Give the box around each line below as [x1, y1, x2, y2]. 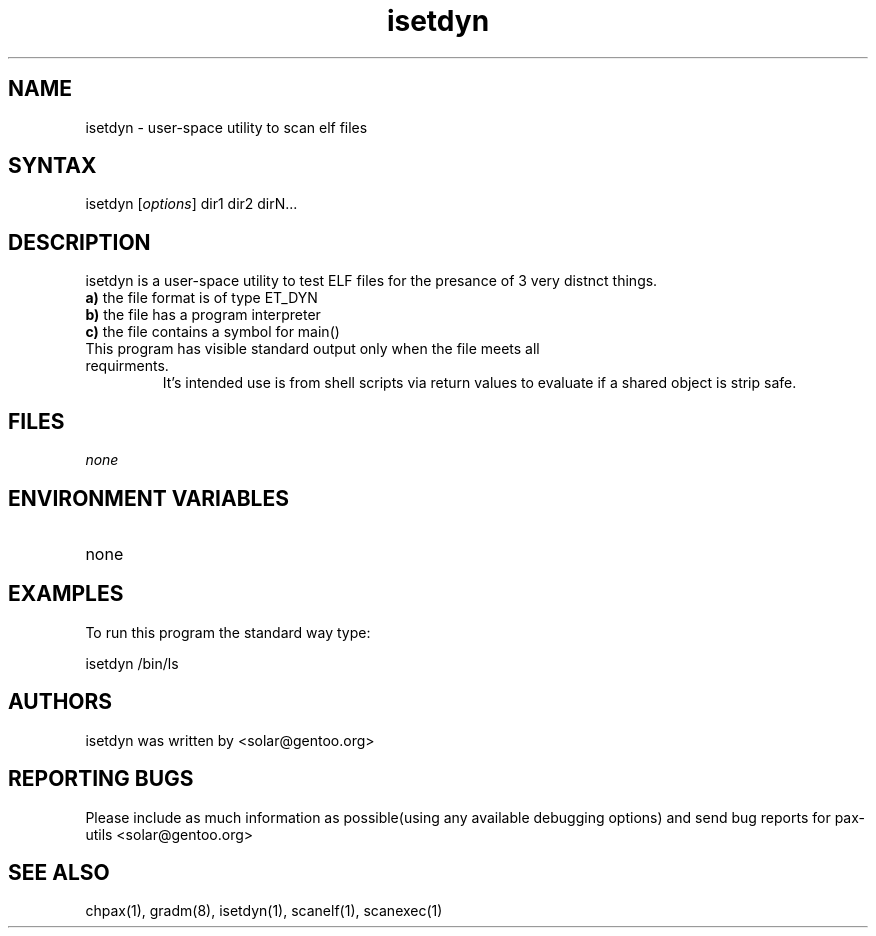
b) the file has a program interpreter [85, 306, 321, 324]
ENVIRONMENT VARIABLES [8, 485, 289, 511]
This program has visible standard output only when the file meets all [85, 340, 540, 358]
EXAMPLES [8, 581, 124, 607]
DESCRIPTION [8, 229, 151, 255]
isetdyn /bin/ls [85, 654, 179, 672]
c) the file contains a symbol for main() [85, 323, 340, 341]
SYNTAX [8, 153, 97, 179]
